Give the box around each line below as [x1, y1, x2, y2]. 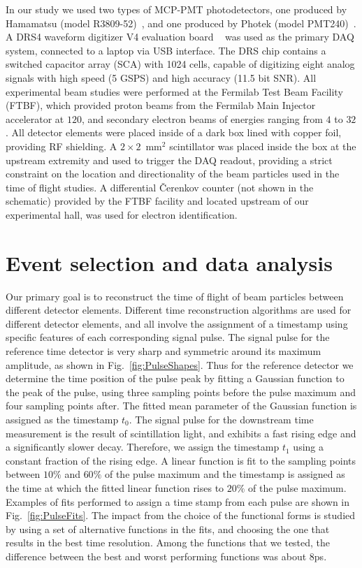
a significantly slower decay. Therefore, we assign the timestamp [6, 439, 280, 454]
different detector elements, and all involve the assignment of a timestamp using [6, 316, 348, 330]
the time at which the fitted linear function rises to [6, 480, 224, 495]
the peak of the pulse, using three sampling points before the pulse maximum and [6, 384, 356, 399]
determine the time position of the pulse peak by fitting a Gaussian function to [6, 371, 345, 386]
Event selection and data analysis [6, 248, 333, 277]
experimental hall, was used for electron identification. [6, 207, 238, 221]
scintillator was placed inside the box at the [169, 138, 356, 153]
